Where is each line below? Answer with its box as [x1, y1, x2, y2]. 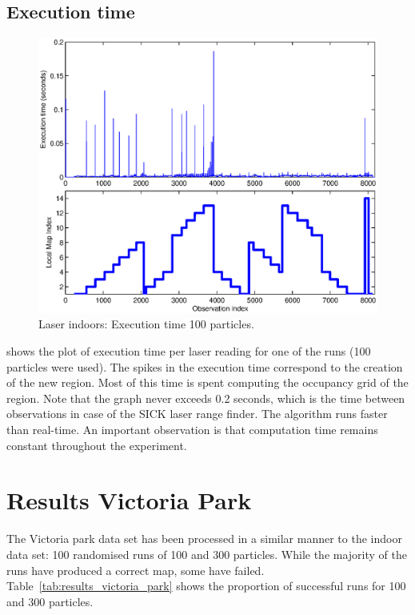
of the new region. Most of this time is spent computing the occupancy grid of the [6, 374, 409, 391]
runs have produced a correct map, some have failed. [6, 561, 265, 578]
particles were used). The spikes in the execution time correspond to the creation [6, 358, 403, 375]
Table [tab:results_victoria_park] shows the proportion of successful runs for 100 [6, 577, 406, 594]
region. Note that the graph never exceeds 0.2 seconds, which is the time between [6, 389, 405, 406]
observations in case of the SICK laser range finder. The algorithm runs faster [6, 405, 388, 422]
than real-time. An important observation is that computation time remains [6, 421, 378, 438]
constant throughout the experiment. [6, 436, 187, 453]
